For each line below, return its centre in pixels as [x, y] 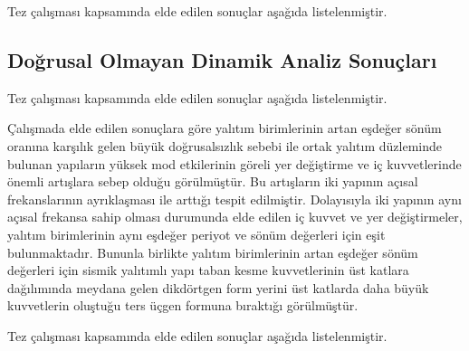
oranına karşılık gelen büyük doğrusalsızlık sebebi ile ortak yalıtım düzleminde [225, 145]
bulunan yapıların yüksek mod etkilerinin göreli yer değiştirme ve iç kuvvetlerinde [234, 163]
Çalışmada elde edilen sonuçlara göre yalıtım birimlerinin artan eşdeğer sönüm [225, 128]
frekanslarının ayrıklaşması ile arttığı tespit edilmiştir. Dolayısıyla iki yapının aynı [234, 199]
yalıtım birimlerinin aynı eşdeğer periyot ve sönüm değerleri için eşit [196, 234]
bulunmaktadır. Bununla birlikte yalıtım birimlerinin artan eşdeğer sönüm [213, 252]
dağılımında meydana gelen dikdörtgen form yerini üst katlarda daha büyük [218, 287]
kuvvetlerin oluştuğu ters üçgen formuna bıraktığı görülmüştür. [183, 305]
